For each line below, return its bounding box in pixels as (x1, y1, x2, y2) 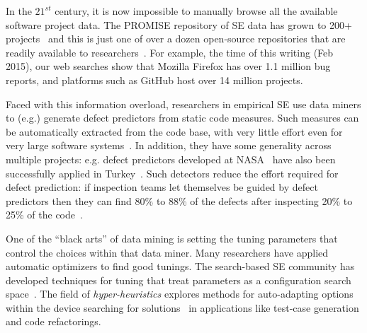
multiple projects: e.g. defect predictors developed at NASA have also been (6, 151, 336, 166)
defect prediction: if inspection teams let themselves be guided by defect (6, 180, 318, 194)
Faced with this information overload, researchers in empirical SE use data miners (6, 96, 361, 111)
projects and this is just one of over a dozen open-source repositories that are (6, 31, 346, 46)
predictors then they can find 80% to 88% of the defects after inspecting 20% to (6, 193, 353, 208)
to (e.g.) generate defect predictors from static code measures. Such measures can (6, 110, 359, 125)
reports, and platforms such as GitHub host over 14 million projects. (6, 72, 303, 87)
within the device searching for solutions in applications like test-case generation (6, 300, 359, 315)
